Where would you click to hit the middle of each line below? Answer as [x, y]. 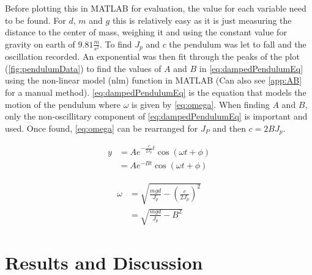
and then [229, 128]
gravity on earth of [40, 44]
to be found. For [35, 20]
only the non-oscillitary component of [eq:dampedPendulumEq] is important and [156, 116]
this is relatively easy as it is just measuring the [202, 20]
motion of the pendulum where [63, 104]
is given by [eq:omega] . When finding [201, 104]
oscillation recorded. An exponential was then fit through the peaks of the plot [152, 56]
